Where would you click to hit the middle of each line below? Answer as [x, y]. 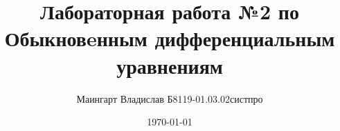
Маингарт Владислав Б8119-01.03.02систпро [170, 98]
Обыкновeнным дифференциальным [170, 38]
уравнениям [170, 65]
